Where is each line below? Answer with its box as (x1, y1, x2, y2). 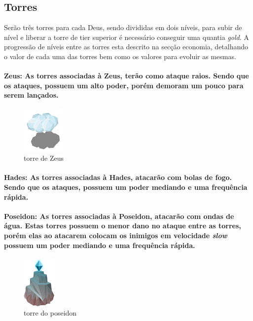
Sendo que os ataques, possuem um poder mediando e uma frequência (4, 181, 248, 192)
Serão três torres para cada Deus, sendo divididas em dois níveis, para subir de (4, 22, 242, 33)
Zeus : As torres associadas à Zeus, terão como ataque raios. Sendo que (4, 71, 249, 81)
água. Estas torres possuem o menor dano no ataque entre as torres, (4, 220, 241, 231)
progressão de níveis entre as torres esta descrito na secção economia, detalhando (4, 41, 249, 52)
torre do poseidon (24, 308, 77, 318)
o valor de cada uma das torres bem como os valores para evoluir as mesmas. (4, 51, 236, 61)
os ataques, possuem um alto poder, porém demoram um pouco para (4, 80, 244, 90)
